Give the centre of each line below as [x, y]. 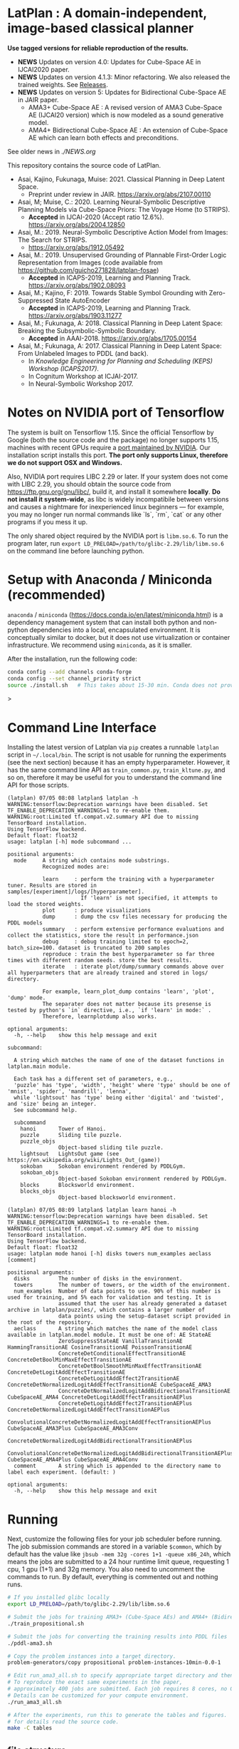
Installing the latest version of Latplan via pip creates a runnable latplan [113, 748]
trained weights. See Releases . [63, 84]
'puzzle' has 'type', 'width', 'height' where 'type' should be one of [122, 1086]
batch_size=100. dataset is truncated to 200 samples [89, 948]
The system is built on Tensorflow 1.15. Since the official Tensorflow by [111, 432]
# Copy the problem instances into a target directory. [92, 1656]
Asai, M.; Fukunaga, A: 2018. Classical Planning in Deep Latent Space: [120, 323]
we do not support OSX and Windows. [65, 462]
